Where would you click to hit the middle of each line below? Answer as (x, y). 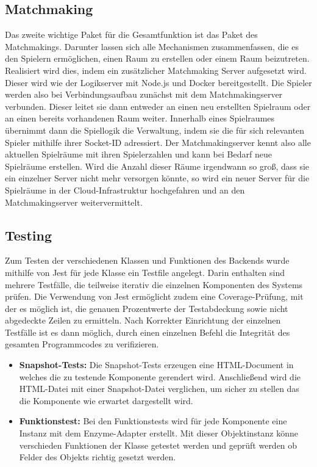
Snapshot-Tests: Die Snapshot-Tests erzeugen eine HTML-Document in (156, 365)
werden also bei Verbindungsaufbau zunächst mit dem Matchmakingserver (144, 94)
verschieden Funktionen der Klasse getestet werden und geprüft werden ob (158, 445)
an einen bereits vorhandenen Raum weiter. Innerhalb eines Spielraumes (140, 118)
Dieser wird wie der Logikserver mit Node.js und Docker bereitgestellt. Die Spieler (158, 82)
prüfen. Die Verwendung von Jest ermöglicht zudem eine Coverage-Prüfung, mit (154, 296)
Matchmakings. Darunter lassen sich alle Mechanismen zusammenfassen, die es (152, 46)
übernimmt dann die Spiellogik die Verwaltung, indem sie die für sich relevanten (155, 130)
